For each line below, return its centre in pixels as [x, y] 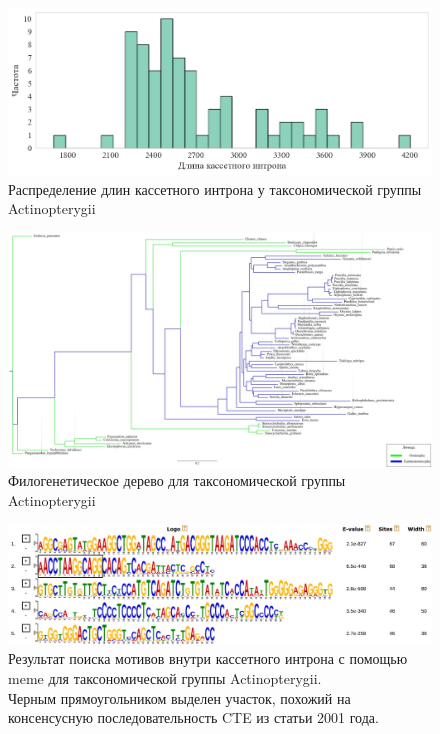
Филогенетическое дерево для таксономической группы [177, 480]
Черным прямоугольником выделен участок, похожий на [179, 697]
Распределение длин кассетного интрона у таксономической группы [215, 188]
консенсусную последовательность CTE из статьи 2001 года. [193, 717]
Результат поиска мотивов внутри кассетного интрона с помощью [208, 658]
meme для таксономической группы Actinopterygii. [165, 677]
